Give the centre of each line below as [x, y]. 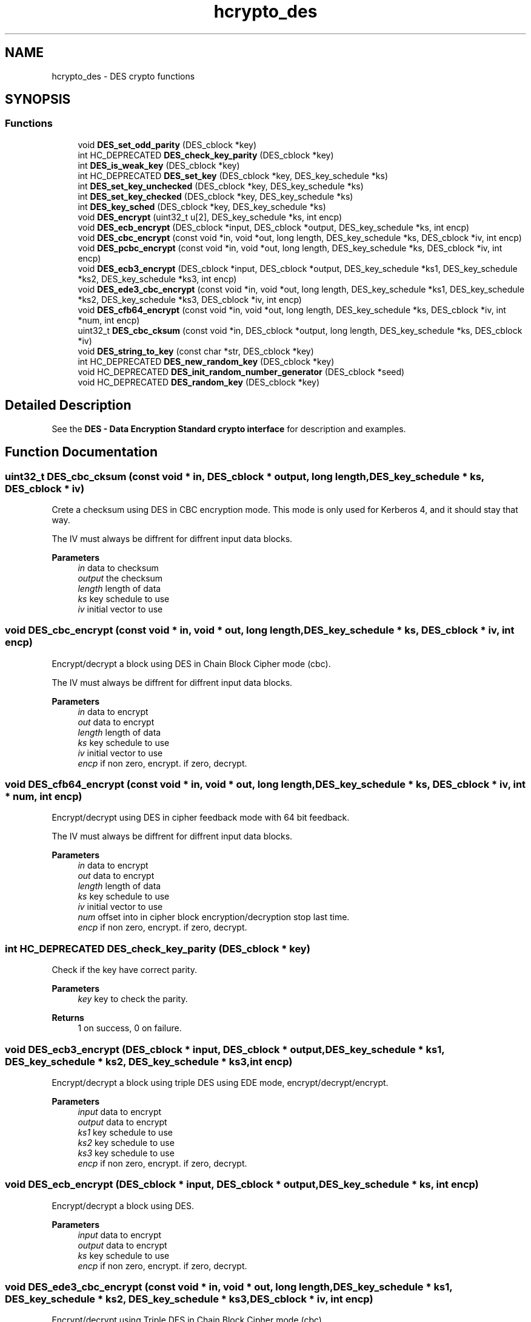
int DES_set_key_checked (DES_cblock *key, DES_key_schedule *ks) [215, 196]
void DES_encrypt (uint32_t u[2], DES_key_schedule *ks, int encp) [210, 217]
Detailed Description [68, 405]
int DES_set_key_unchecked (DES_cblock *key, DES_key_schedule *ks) [221, 186]
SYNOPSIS [38, 100]
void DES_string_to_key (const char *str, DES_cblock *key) [196, 351]
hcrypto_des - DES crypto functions [123, 76]
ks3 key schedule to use [126, 1153]
